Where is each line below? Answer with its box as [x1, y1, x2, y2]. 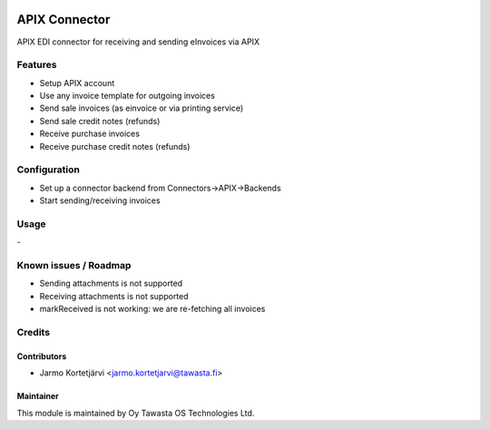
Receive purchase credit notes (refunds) [39, 141, 191, 151]
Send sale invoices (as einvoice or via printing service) [39, 102, 244, 113]
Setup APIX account [39, 77, 115, 88]
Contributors [16, 350, 67, 362]
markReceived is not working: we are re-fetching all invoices [39, 304, 266, 315]
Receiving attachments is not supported [39, 290, 190, 301]
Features [16, 59, 57, 72]
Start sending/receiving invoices [39, 195, 161, 206]
